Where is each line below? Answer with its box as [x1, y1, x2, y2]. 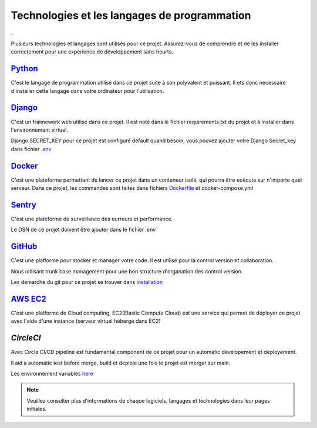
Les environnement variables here [11, 370, 93, 377]
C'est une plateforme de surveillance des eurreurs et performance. [11, 215, 173, 222]
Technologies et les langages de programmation [11, 9, 252, 22]
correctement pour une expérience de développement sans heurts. [11, 48, 173, 55]
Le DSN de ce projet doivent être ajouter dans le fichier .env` [11, 226, 158, 233]
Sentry [11, 200, 36, 210]
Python [11, 63, 38, 73]
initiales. [26, 406, 47, 413]
